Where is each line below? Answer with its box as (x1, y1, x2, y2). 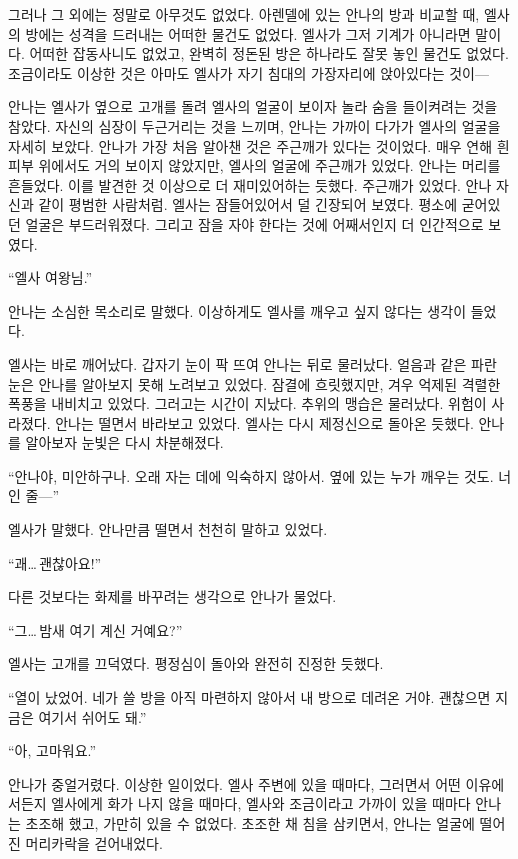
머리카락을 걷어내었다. (25, 832, 163, 853)
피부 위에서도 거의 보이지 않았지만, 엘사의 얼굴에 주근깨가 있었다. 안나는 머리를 (8, 155, 501, 176)
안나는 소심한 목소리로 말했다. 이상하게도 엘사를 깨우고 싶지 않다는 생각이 (8, 300, 467, 321)
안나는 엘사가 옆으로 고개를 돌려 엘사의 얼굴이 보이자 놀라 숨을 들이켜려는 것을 (8, 96, 498, 117)
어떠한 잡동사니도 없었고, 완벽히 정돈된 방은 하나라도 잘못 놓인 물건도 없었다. (29, 43, 509, 64)
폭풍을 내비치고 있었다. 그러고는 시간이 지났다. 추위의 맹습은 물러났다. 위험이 (8, 393, 487, 414)
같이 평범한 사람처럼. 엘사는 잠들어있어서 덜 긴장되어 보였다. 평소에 (38, 194, 458, 215)
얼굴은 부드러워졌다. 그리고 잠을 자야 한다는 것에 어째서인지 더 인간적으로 (25, 213, 484, 234)
